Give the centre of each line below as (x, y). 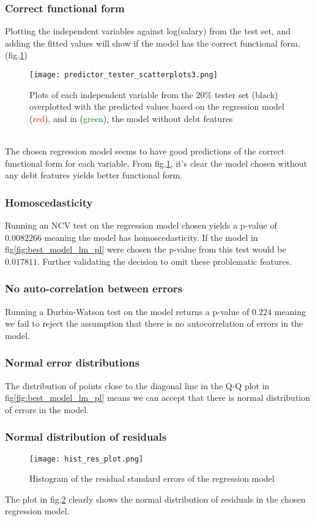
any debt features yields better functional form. (94, 175)
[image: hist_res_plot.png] (87, 459)
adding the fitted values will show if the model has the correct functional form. (153, 43)
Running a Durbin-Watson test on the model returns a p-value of (127, 311)
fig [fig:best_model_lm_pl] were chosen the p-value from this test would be (146, 249)
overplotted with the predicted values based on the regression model (157, 106)
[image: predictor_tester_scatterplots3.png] (124, 75)
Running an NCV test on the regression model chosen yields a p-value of (141, 225)
